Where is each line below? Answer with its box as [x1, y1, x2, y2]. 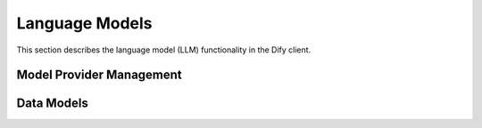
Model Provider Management [16, 68, 182, 83]
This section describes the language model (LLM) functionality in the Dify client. [16, 44, 312, 55]
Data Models [16, 96, 88, 111]
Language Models [16, 13, 153, 33]
